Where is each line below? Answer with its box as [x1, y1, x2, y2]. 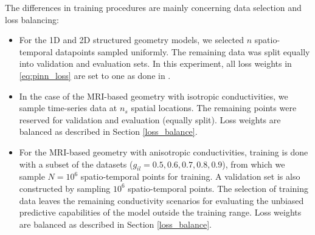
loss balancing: [5, 13, 59, 26]
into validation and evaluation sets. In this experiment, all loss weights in [19, 57, 292, 70]
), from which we [222, 157, 285, 170]
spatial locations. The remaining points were [131, 101, 297, 114]
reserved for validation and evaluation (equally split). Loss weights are [19, 113, 281, 126]
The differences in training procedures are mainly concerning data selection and [5, 1, 302, 13]
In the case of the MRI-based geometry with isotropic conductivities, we [19, 89, 288, 102]
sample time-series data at [19, 101, 117, 114]
